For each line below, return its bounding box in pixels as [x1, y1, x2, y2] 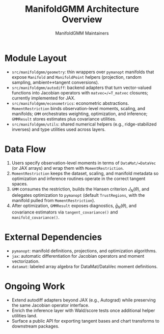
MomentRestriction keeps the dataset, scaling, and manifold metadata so [11, 170, 159, 176]
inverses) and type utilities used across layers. [11, 126, 106, 132]
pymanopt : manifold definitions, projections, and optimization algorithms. [11, 248, 157, 254]
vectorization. [11, 258, 40, 264]
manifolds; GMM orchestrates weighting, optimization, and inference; [11, 111, 148, 117]
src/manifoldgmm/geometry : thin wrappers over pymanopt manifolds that [11, 69, 154, 75]
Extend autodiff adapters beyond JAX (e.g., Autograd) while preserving [11, 297, 156, 303]
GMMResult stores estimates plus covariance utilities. [11, 116, 116, 121]
